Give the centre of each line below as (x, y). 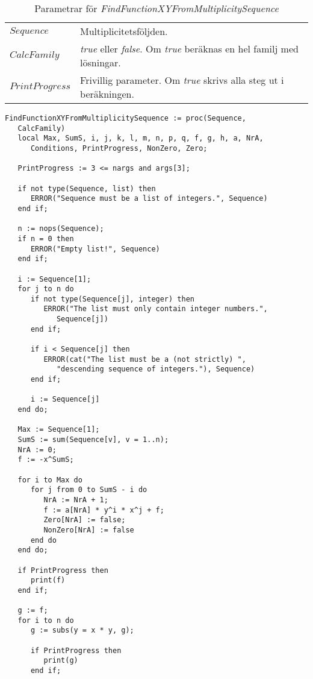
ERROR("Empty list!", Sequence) (95, 249)
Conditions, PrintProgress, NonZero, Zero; (119, 148)
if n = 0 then (46, 238)
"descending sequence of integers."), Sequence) (156, 369)
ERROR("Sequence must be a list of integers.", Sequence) (149, 199)
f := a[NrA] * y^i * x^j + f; (104, 510)
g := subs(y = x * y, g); (82, 630)
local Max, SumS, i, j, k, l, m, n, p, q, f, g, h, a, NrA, (141, 138)
